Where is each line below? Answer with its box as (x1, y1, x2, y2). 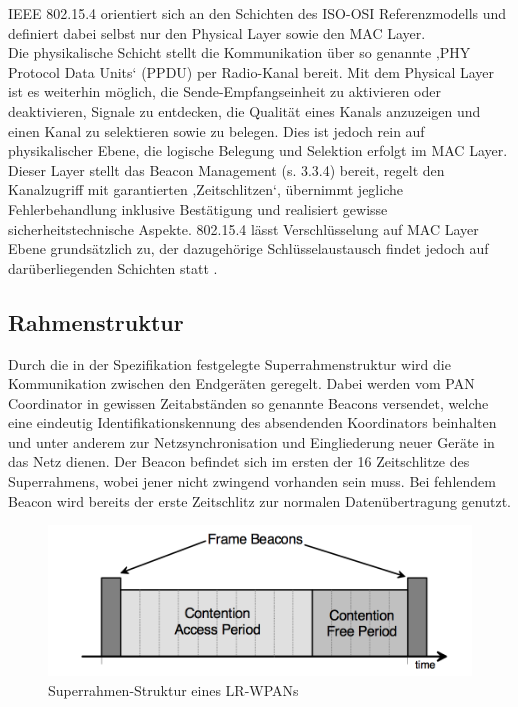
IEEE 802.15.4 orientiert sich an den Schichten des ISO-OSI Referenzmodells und (8, 3, 507, 23)
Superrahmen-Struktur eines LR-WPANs (48, 679, 299, 700)
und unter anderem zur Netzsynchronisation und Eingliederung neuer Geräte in (8, 431, 495, 452)
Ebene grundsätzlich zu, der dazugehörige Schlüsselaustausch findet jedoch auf (8, 238, 489, 259)
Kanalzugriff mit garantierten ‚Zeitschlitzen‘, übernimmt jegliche (8, 179, 403, 200)
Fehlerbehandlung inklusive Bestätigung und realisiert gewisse (8, 198, 388, 219)
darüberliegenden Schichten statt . (8, 257, 218, 278)
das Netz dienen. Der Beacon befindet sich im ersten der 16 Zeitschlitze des (8, 451, 470, 472)
